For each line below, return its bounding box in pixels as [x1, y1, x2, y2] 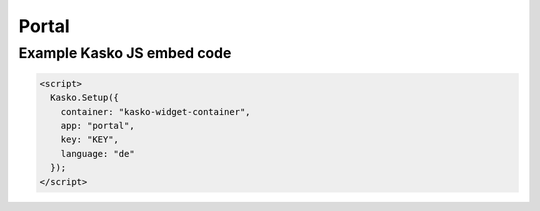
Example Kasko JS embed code [18, 44, 232, 62]
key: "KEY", [60, 134, 120, 145]
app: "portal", [60, 120, 135, 131]
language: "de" [60, 148, 135, 159]
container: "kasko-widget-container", [60, 106, 251, 117]
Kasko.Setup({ [50, 92, 120, 104]
